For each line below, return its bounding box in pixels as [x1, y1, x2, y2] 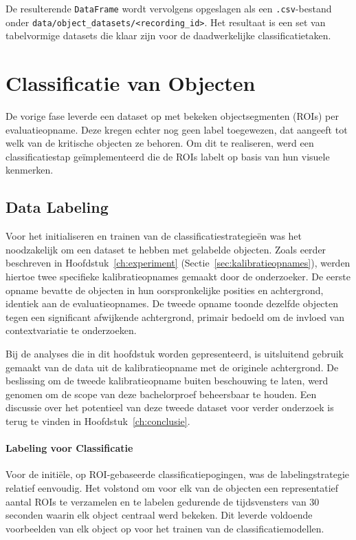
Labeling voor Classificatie [5, 441, 133, 455]
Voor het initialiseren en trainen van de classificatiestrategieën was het [5, 229, 302, 243]
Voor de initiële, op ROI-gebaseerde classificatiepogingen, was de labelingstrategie [5, 467, 350, 481]
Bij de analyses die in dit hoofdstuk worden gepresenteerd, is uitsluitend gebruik [5, 346, 344, 360]
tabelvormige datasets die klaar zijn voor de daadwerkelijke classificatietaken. [5, 28, 331, 43]
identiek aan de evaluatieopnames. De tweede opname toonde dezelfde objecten [5, 296, 339, 311]
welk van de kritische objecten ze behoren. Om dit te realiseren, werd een [5, 136, 314, 150]
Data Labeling [5, 196, 109, 218]
